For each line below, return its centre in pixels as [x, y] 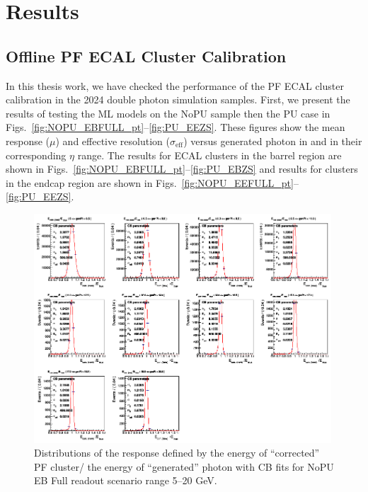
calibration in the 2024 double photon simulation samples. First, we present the [178, 99]
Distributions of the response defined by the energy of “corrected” [177, 453]
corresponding [36, 155]
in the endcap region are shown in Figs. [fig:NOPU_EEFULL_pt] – [152, 182]
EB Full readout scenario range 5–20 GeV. [126, 480]
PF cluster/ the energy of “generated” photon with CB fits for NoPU [184, 466]
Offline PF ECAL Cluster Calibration [146, 56]
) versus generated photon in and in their [273, 141]
